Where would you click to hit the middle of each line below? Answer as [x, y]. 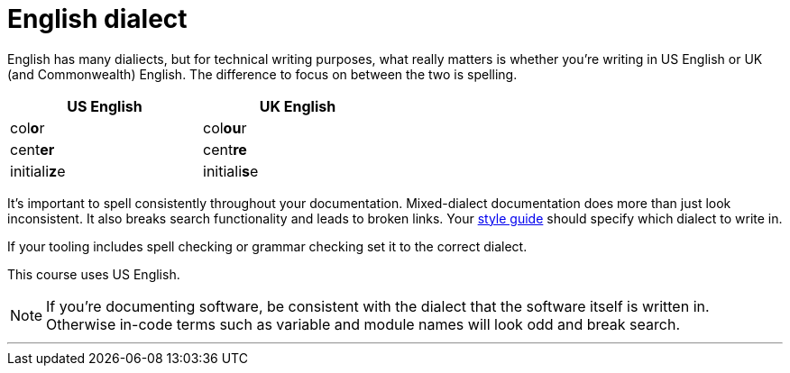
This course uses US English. [94, 274]
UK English [298, 106]
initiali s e [231, 171]
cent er [32, 149]
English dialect [97, 19]
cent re [225, 149]
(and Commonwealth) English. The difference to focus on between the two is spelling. [262, 74]
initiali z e [38, 171]
